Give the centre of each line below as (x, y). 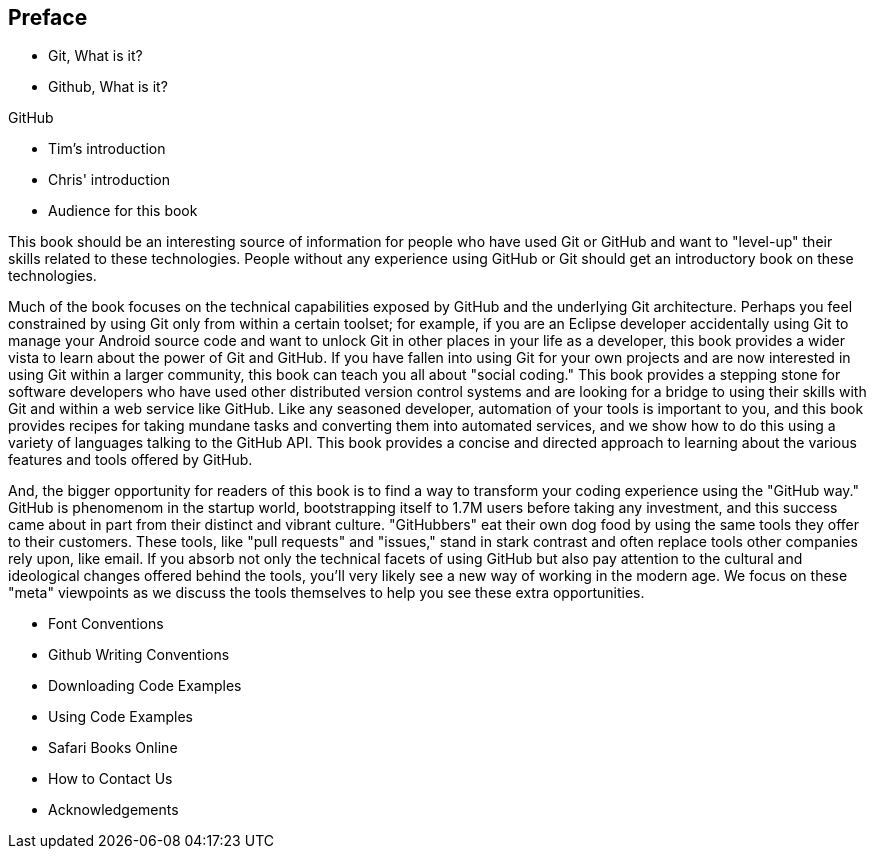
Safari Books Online (113, 748)
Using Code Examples (120, 717)
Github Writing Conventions (139, 655)
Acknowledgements (113, 810)
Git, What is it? (95, 56)
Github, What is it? (108, 87)
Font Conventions (106, 624)
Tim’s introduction (107, 149)
